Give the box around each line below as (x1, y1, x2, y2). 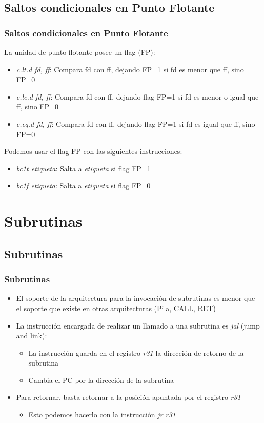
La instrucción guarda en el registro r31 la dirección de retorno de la (28, 347, 244, 358)
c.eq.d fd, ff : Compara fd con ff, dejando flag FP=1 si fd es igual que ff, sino (16, 118, 255, 129)
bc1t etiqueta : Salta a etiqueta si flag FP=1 (16, 163, 151, 174)
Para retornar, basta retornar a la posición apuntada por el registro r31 (16, 392, 241, 402)
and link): (16, 330, 47, 341)
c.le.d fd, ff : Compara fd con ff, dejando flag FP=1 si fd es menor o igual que (16, 91, 259, 102)
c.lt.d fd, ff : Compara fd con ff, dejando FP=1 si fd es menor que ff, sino (16, 64, 244, 74)
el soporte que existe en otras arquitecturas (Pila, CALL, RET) (16, 302, 216, 313)
